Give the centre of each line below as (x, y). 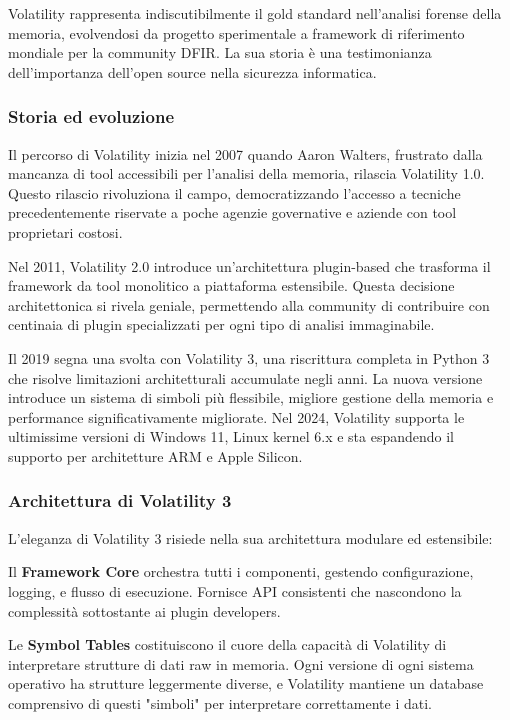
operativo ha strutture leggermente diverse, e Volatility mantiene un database (246, 683)
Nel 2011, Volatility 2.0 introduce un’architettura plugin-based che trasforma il (249, 265)
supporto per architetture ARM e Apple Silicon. (155, 455)
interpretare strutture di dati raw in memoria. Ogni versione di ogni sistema (241, 663)
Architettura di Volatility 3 (120, 500)
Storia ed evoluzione (91, 116)
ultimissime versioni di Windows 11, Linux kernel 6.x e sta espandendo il (231, 436)
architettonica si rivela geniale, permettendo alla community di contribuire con (249, 304)
